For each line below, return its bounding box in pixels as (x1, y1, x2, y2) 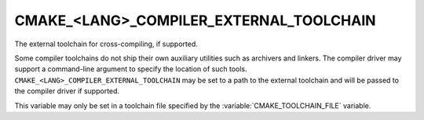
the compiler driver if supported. (14, 86, 120, 96)
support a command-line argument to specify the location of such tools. (14, 64, 247, 74)
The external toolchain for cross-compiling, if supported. (14, 39, 198, 49)
